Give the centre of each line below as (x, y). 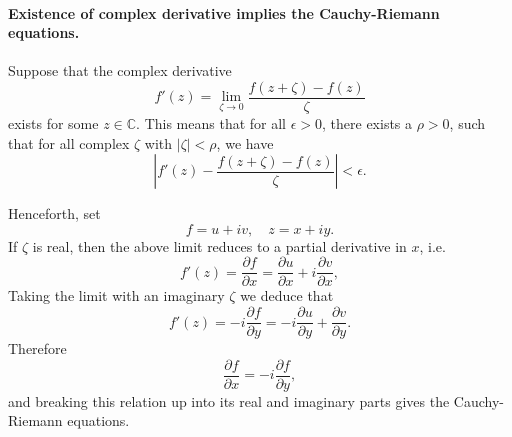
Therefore (37, 348)
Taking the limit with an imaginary (116, 295)
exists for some (53, 123)
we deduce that (287, 295)
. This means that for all (211, 123)
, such (467, 123)
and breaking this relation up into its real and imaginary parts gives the (229, 400)
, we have (245, 142)
